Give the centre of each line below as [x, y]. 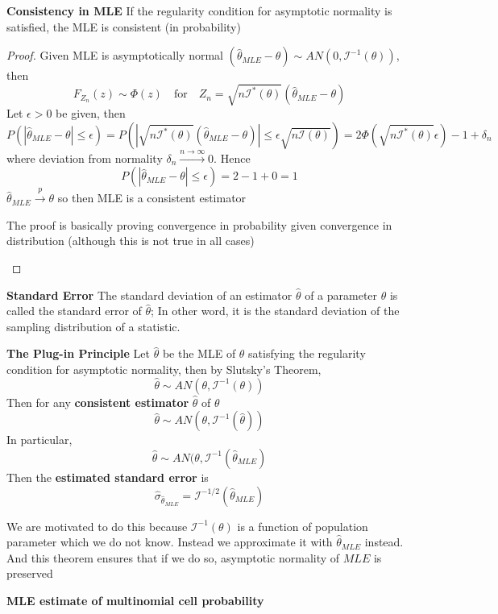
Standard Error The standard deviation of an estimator [149, 295]
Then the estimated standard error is [108, 477]
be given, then [91, 113]
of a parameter [341, 295]
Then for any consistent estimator [98, 402]
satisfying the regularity [307, 353]
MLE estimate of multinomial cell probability [135, 600]
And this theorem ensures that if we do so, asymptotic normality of [173, 557]
